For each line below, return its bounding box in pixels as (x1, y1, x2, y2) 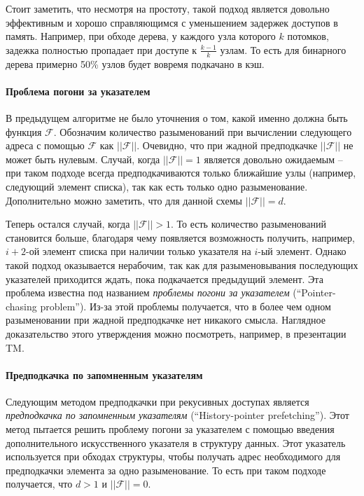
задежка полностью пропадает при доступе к (6, 42, 197, 57)
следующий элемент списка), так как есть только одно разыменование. (6, 179, 308, 193)
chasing (6, 298, 37, 313)
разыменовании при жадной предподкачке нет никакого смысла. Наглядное (6, 312, 325, 327)
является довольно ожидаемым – (204, 151, 343, 166)
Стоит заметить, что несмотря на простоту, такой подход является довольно (6, 1, 330, 15)
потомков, (287, 29, 329, 43)
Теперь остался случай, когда (6, 216, 130, 231)
